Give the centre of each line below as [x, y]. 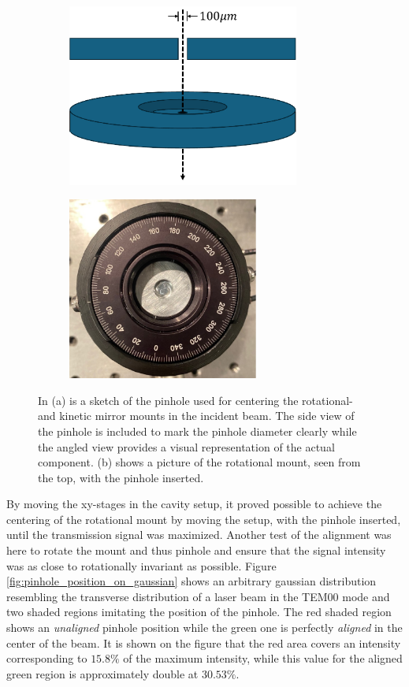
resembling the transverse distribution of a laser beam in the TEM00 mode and [198, 596]
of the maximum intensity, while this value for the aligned [263, 658]
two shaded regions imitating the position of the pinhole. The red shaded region [199, 612]
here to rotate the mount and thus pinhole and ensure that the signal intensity [196, 550]
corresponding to [47, 658]
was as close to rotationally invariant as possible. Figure [141, 565]
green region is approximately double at [102, 673]
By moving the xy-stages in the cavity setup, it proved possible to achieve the [194, 504]
